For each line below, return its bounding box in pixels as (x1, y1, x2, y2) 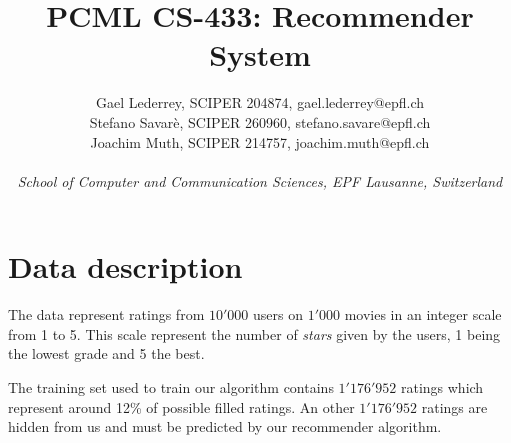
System (209, 34, 311, 75)
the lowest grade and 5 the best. (8, 343, 205, 364)
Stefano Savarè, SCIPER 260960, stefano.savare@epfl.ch (89, 111, 431, 132)
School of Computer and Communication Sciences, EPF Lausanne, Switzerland (17, 170, 503, 191)
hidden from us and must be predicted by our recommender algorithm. (8, 416, 442, 437)
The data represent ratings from (8, 304, 205, 325)
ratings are (421, 396, 488, 417)
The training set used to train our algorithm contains (8, 377, 334, 397)
